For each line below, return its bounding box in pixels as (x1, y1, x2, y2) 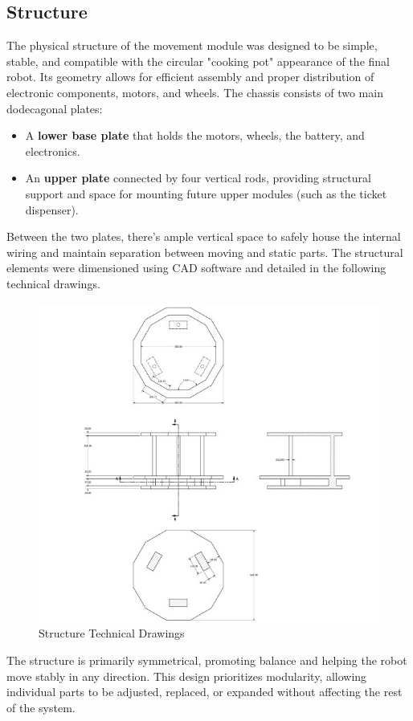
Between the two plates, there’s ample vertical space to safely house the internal (6, 228, 401, 245)
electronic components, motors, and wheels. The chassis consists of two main (6, 84, 383, 100)
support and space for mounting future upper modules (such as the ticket (25, 185, 387, 202)
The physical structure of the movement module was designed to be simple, (6, 37, 378, 54)
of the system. (6, 699, 76, 715)
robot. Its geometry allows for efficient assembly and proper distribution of (6, 68, 374, 85)
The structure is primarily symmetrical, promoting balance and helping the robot (6, 651, 407, 668)
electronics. (25, 142, 80, 159)
